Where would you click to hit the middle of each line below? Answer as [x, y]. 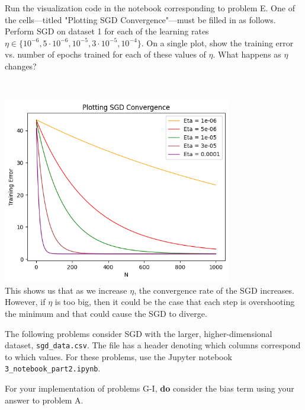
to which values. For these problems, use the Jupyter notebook [118, 356]
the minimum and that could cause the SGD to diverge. [106, 313]
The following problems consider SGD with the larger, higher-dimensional [139, 333]
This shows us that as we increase [66, 290]
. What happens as [247, 54]
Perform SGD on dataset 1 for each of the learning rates [107, 31]
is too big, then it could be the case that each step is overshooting [175, 302]
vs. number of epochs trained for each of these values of [105, 54]
